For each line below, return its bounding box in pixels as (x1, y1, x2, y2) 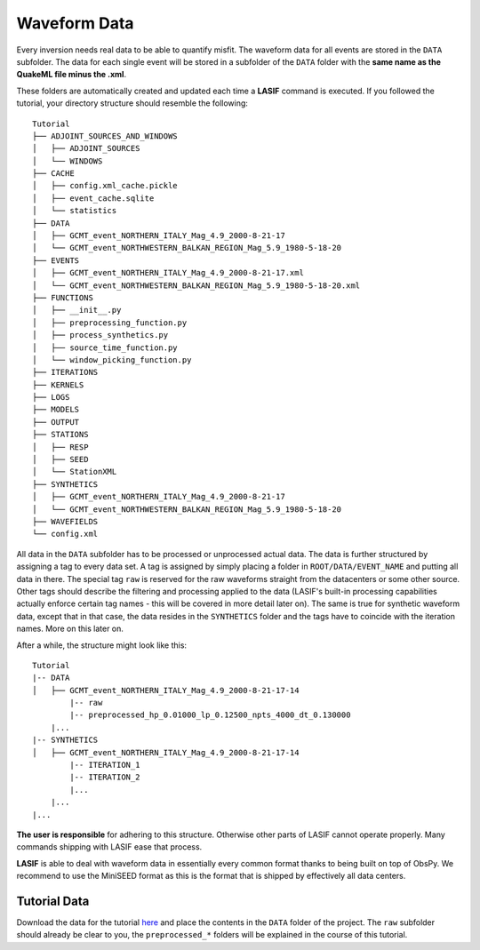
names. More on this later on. (16, 623, 124, 635)
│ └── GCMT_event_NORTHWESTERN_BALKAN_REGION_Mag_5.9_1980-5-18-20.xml (32, 280, 361, 291)
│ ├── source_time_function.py (32, 342, 178, 353)
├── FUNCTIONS (32, 292, 93, 302)
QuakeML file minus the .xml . (16, 69, 127, 80)
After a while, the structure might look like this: (16, 640, 187, 651)
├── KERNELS (32, 379, 84, 390)
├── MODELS (32, 404, 80, 415)
